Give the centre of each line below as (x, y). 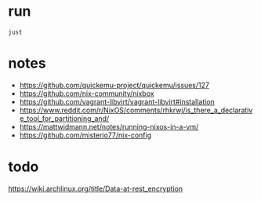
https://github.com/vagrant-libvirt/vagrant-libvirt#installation (117, 101)
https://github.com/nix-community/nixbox (87, 93)
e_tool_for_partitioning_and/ (64, 118)
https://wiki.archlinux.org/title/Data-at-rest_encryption (95, 188)
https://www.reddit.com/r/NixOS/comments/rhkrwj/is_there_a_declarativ (136, 110)
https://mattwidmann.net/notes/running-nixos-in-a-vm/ (109, 126)
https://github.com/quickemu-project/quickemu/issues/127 (114, 85)
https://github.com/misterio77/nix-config (85, 135)
